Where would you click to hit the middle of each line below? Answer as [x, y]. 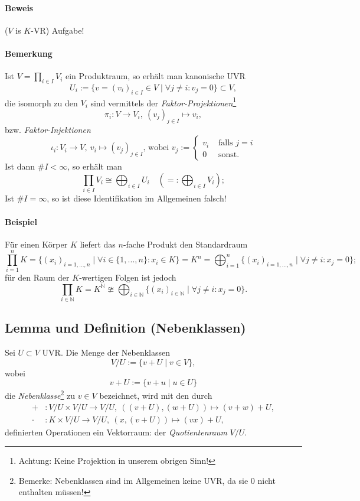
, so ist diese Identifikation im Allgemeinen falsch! [137, 198]
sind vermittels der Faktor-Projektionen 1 [163, 102]
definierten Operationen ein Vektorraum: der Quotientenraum [116, 432]
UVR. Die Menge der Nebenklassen [106, 352]
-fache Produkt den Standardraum [185, 244]
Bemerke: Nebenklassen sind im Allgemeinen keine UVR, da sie [133, 480]
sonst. [229, 154]
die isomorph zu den [41, 103]
